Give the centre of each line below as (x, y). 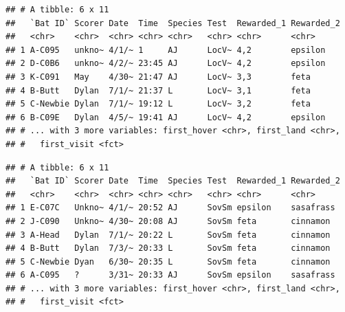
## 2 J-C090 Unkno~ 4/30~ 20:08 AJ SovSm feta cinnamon (168, 221)
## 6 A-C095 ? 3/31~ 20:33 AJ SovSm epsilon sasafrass (170, 275)
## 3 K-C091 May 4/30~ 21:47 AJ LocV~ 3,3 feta (158, 77)
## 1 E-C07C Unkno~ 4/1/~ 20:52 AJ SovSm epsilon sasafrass (170, 208)
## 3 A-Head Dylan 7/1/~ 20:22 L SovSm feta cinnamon (168, 235)
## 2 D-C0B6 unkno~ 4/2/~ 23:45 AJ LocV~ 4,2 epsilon (166, 64)
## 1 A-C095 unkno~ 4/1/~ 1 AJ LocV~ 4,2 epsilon (166, 50)
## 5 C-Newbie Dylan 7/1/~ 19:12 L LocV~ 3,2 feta (158, 104)
